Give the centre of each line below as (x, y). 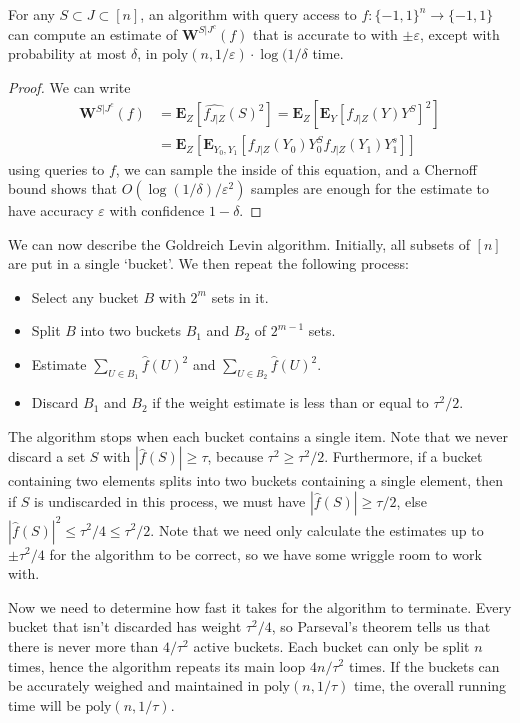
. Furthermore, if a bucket (403, 456)
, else (411, 501)
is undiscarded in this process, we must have (170, 501)
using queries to (56, 168)
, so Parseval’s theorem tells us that (381, 626)
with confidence (157, 210)
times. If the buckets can (424, 665)
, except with (459, 33)
